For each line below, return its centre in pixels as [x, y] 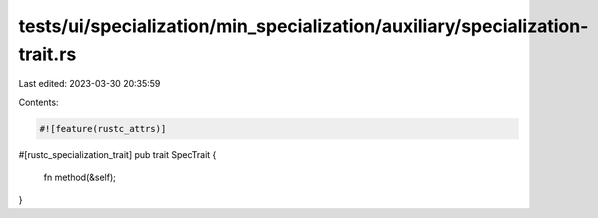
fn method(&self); [80, 177]
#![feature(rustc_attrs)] [103, 128]
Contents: [38, 102]
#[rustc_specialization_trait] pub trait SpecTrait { [117, 154]
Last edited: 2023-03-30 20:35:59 [89, 84]
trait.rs [47, 54]
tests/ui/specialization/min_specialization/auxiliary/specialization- [303, 26]
